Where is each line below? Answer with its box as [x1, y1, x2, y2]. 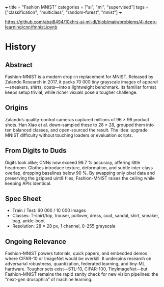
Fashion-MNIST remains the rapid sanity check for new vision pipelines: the [5, 271, 159, 277]
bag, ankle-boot [12, 218, 45, 224]
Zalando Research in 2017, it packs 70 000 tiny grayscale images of [5, 79, 141, 85]
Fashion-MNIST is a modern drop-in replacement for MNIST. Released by [5, 74, 154, 79]
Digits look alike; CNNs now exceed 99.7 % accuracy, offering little [5, 159, 140, 165]
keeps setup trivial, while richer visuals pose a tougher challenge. [5, 89, 137, 95]
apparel [142, 79, 158, 85]
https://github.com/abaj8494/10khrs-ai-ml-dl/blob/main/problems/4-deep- [5, 19, 157, 25]
